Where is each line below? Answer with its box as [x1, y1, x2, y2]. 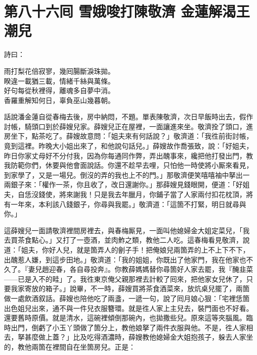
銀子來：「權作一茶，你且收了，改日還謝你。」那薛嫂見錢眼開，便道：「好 [10, 179, 243, 190]
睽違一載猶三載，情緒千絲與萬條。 [4, 75, 115, 86]
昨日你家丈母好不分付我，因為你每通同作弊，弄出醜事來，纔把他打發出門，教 [4, 150, 253, 160]
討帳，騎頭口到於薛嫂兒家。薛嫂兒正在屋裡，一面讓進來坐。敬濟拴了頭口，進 [4, 121, 253, 131]
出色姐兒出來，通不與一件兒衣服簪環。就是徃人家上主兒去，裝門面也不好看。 [4, 303, 253, 313]
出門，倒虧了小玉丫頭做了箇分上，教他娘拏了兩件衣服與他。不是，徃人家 [10, 322, 246, 332]
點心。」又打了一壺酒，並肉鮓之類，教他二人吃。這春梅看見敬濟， [31, 235, 243, 245]
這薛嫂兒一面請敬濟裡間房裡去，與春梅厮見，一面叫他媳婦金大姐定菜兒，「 [4, 225, 243, 235]
